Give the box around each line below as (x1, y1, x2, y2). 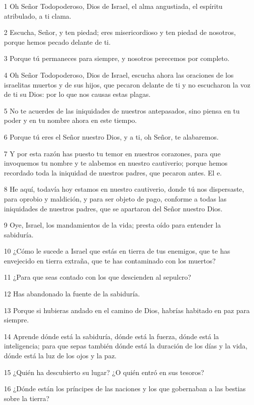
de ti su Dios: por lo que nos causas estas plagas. (4, 89, 151, 99)
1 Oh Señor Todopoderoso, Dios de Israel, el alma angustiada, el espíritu (4, 1, 223, 11)
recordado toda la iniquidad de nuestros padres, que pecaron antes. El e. (4, 167, 222, 177)
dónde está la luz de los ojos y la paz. (4, 350, 117, 361)
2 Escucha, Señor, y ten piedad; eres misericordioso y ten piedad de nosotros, (4, 27, 236, 37)
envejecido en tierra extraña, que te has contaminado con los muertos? (4, 255, 216, 265)
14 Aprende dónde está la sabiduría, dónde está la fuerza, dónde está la (4, 331, 219, 341)
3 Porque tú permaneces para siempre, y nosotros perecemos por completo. (4, 53, 229, 63)
